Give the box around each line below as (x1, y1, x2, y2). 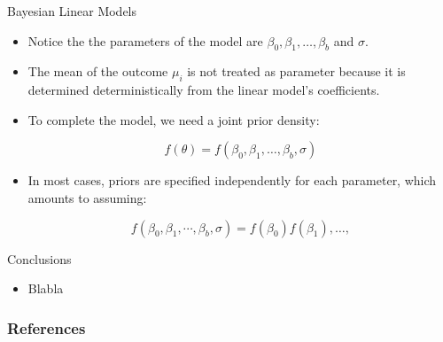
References (7, 316, 86, 338)
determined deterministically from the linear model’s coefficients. (27, 81, 380, 99)
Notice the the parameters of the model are (27, 31, 263, 50)
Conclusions (7, 249, 72, 268)
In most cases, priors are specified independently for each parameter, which (27, 171, 437, 190)
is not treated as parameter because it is (187, 62, 406, 81)
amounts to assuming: (27, 188, 147, 206)
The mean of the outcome (27, 62, 168, 81)
